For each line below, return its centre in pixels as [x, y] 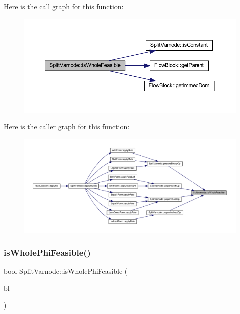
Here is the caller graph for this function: [67, 127]
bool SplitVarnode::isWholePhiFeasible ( [66, 271]
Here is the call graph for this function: [64, 6]
